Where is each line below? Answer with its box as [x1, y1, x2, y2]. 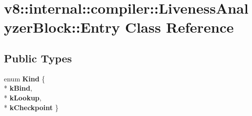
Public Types [4, 50, 72, 65]
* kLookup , [4, 92, 42, 102]
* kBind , [4, 83, 32, 93]
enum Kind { [4, 73, 45, 83]
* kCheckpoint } [4, 102, 59, 112]
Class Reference [125, 17, 234, 37]
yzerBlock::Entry [4, 17, 120, 37]
